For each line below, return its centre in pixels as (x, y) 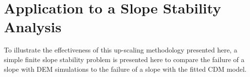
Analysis (33, 27)
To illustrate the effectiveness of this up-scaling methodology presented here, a (121, 50)
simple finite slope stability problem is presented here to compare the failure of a (124, 59)
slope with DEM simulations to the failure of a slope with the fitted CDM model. (125, 69)
